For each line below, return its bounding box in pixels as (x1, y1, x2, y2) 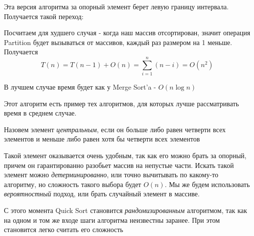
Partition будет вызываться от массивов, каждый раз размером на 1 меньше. (4, 37, 232, 47)
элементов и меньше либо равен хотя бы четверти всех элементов (4, 134, 200, 144)
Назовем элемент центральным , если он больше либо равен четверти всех (4, 124, 226, 134)
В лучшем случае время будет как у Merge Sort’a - (4, 82, 156, 92)
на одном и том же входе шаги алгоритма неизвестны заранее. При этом (4, 214, 220, 225)
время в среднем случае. (4, 108, 77, 118)
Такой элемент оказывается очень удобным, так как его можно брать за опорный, (4, 150, 247, 161)
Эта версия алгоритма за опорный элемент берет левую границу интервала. (4, 1, 229, 11)
